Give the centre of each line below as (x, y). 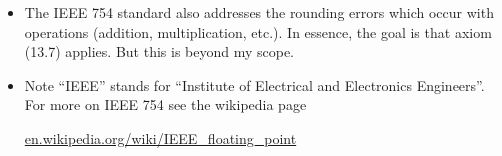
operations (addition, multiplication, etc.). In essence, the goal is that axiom (258, 31)
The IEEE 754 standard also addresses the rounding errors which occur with (259, 12)
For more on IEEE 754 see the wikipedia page (165, 104)
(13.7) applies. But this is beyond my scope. (159, 51)
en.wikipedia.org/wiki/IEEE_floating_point (160, 137)
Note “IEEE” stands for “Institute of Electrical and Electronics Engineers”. (254, 84)
